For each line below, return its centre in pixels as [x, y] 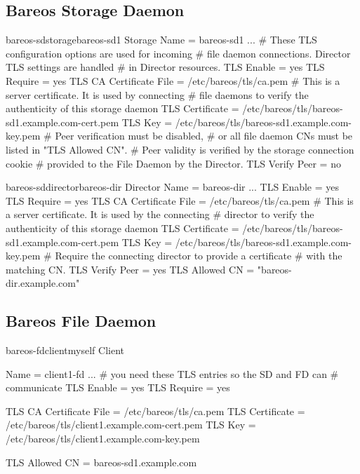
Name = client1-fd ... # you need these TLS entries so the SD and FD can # [172, 373]
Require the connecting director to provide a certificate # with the [199, 256]
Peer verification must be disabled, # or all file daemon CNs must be [204, 136]
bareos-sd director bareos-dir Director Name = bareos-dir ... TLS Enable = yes [173, 187]
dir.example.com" [43, 283]
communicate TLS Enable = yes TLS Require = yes [118, 387]
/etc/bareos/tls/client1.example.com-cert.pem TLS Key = [131, 425]
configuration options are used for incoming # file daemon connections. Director [178, 53]
